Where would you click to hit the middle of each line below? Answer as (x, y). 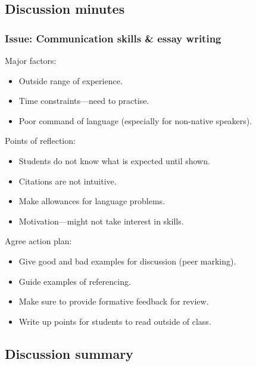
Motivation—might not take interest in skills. (101, 221)
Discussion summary (69, 353)
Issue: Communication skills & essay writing (113, 38)
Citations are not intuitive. (68, 181)
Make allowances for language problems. (92, 201)
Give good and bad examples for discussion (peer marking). (127, 261)
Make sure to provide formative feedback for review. (114, 301)
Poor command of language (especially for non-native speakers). (135, 120)
